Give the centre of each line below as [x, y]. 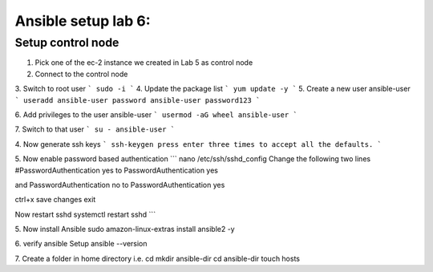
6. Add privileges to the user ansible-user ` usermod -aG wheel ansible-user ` [156, 114]
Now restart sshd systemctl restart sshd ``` [85, 214]
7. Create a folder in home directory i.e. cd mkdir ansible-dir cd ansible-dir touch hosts [158, 258]
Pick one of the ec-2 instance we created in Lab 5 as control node [144, 63]
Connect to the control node [81, 74]
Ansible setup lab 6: [83, 21]
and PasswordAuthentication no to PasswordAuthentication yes [120, 185]
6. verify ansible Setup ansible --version [81, 244]
